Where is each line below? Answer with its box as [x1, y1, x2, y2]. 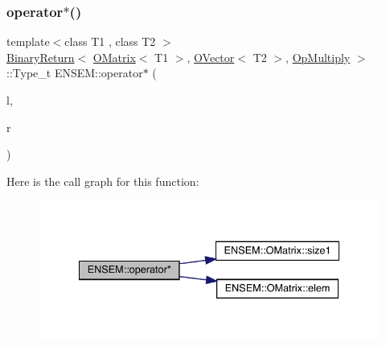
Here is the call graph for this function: [6, 172, 199, 189]
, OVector [187, 48, 235, 65]
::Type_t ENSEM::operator [6, 64, 143, 81]
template [6, 33, 50, 50]
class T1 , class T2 [64, 33, 156, 50]
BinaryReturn [6, 48, 75, 65]
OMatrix [92, 48, 136, 65]
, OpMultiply [285, 48, 351, 65]
